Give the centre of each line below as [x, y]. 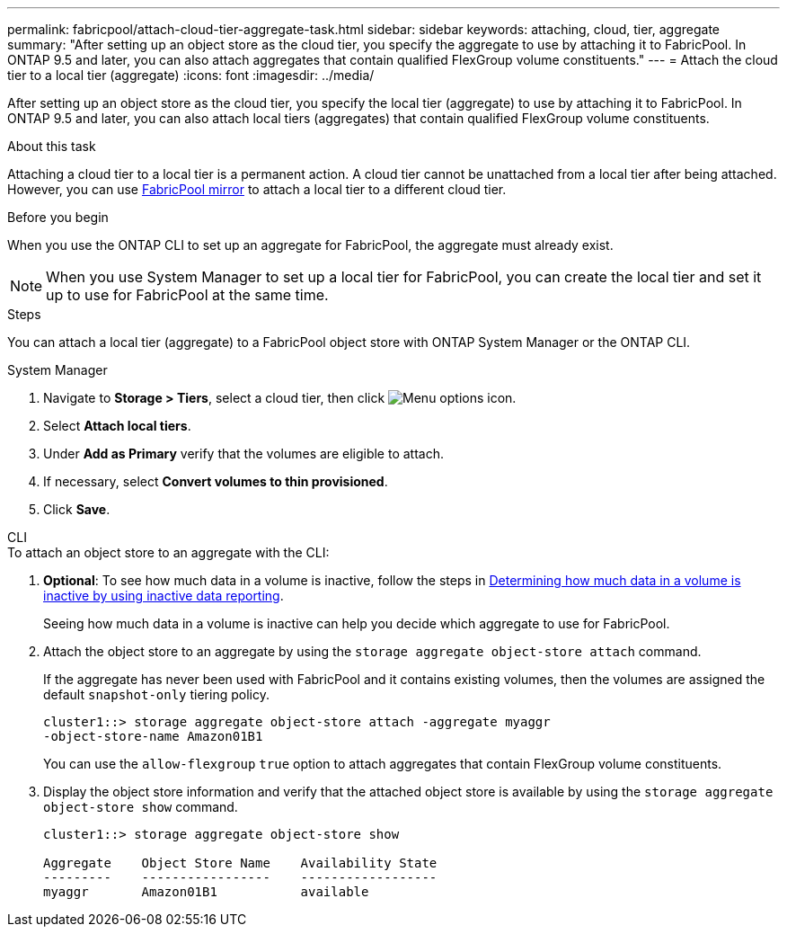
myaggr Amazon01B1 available [206, 892]
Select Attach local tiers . [117, 426]
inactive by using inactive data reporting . [164, 596]
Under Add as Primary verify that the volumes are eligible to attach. [244, 454]
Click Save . [77, 509]
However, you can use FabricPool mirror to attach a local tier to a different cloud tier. [257, 189]
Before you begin [58, 217]
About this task [52, 146]
